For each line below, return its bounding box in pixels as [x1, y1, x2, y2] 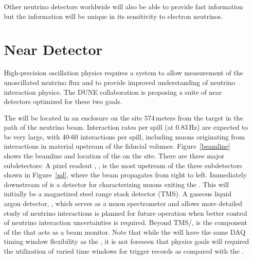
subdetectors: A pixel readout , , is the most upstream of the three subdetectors [4, 160, 242, 170]
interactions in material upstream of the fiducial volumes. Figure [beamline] [4, 141, 230, 151]
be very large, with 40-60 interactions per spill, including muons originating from [4, 131, 245, 141]
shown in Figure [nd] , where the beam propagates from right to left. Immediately [4, 170, 247, 180]
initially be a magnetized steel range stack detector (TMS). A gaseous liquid [4, 189, 232, 199]
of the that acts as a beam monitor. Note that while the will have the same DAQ [4, 226, 246, 237]
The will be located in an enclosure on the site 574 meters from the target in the [4, 112, 243, 122]
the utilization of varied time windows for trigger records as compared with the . [4, 246, 244, 256]
